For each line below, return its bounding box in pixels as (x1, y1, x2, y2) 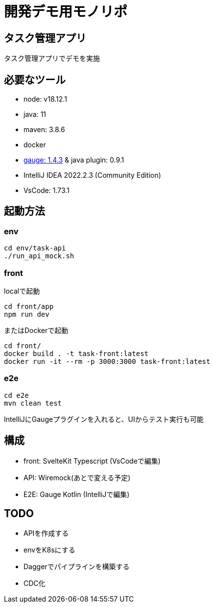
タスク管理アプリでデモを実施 (4, 54, 100, 63)
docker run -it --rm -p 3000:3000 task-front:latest (4, 357, 211, 365)
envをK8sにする (24, 546, 75, 554)
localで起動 (4, 286, 40, 295)
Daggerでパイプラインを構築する (24, 562, 130, 571)
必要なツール (4, 73, 66, 86)
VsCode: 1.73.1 (24, 186, 70, 195)
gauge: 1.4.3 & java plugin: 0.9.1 (24, 156, 124, 165)
